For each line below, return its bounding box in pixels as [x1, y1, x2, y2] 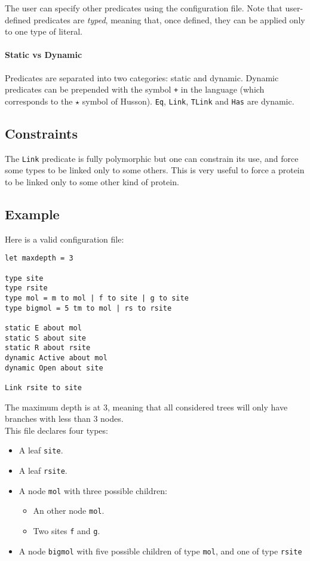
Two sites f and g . [33, 524, 100, 537]
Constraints [5, 124, 78, 142]
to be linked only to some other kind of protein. [5, 175, 179, 188]
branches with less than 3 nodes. [5, 412, 124, 425]
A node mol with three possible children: [19, 484, 167, 496]
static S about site [5, 333, 87, 342]
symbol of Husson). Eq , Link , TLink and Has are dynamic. [82, 94, 294, 107]
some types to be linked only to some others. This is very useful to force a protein [5, 164, 305, 176]
